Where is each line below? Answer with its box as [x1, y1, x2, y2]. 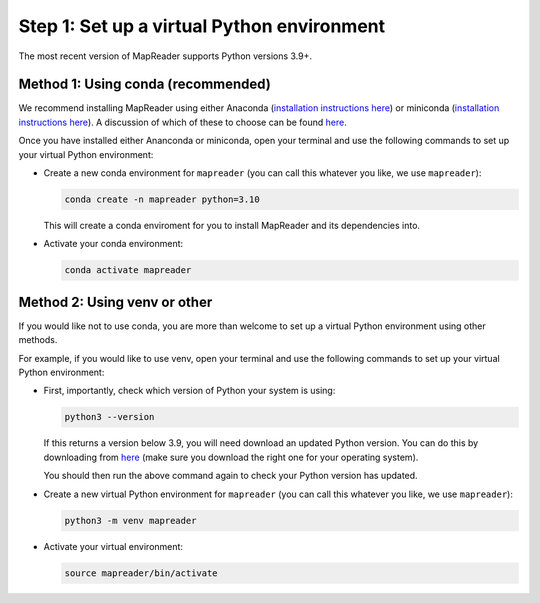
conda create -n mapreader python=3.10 [64, 194, 260, 205]
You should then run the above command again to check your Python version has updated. [43, 470, 419, 482]
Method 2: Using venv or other [18, 293, 213, 310]
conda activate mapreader [64, 265, 192, 276]
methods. [18, 334, 58, 346]
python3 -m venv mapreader [64, 515, 197, 526]
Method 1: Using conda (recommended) [18, 76, 272, 93]
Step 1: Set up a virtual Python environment [18, 15, 386, 37]
